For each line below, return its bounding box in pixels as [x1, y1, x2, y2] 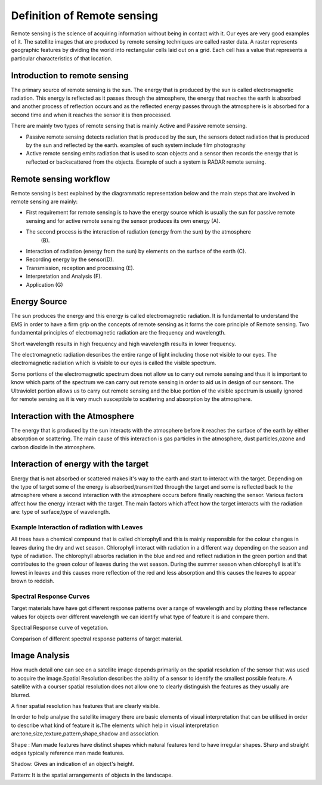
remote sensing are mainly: [11, 198, 78, 206]
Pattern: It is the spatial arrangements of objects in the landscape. [11, 771, 173, 778]
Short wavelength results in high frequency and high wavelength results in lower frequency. [11, 340, 237, 347]
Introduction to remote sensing [11, 70, 129, 81]
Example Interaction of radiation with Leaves [11, 523, 143, 531]
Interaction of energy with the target [11, 459, 149, 469]
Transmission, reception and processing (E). [26, 264, 135, 271]
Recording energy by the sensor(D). [26, 256, 114, 263]
